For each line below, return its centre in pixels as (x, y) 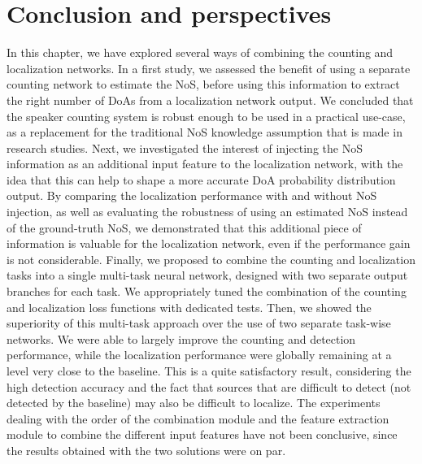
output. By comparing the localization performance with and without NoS (192, 195)
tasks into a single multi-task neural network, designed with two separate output (207, 275)
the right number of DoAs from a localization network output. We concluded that (210, 100)
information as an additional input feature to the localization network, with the (205, 164)
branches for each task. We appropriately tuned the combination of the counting (207, 291)
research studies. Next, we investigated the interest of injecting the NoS (185, 147)
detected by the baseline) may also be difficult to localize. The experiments (194, 403)
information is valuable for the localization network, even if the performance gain (209, 243)
